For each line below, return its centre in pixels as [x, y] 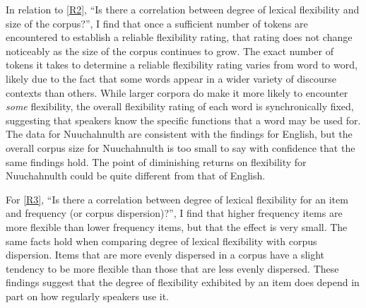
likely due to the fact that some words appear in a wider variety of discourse [171, 78]
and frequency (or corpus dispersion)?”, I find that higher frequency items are [174, 213]
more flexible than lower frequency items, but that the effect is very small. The [177, 226]
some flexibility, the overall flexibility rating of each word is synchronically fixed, [180, 106]
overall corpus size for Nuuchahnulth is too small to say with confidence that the [181, 147]
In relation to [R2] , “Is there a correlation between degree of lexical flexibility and [183, 9]
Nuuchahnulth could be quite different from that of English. [136, 176]
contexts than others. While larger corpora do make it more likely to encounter [177, 92]
